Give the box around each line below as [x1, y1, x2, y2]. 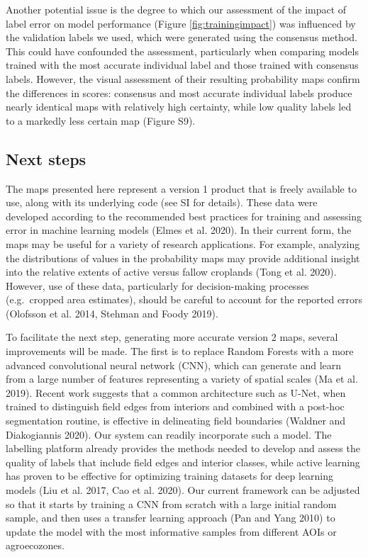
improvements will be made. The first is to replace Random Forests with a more [6, 344, 354, 359]
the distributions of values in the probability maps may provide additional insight [6, 250, 360, 265]
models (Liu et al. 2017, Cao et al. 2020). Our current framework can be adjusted [6, 483, 360, 497]
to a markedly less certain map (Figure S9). [6, 113, 196, 128]
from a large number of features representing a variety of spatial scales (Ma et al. [6, 371, 358, 386]
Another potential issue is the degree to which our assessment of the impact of [6, 2, 347, 16]
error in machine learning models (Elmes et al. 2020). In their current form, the [6, 223, 352, 237]
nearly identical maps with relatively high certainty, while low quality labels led [6, 99, 352, 114]
